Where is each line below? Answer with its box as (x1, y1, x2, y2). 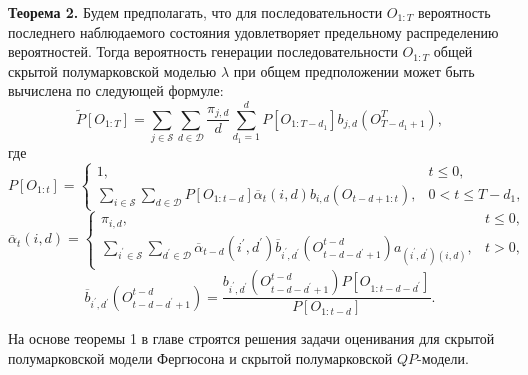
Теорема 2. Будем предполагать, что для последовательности (8, 2, 383, 22)
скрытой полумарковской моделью (8, 60, 217, 81)
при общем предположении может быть (233, 60, 475, 81)
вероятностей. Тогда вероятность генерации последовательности (8, 41, 398, 62)
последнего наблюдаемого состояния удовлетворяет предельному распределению (8, 21, 499, 42)
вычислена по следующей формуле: (8, 80, 224, 101)
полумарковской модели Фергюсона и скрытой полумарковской (8, 347, 393, 368)
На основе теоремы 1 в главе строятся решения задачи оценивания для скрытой (8, 328, 495, 349)
